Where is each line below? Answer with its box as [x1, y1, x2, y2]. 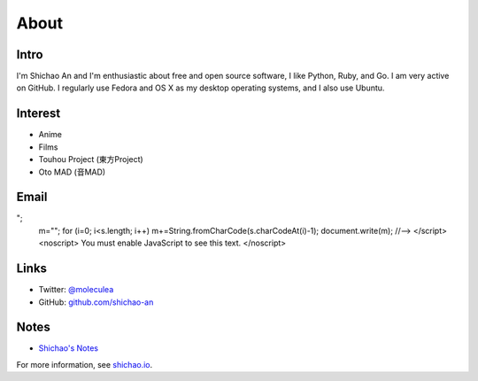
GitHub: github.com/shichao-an [38, 297, 154, 307]
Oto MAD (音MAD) [38, 167, 106, 177]
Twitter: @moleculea [38, 284, 114, 295]
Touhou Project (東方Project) [38, 154, 143, 165]
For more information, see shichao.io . [16, 359, 153, 369]
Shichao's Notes [38, 343, 99, 354]
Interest [16, 106, 61, 121]
